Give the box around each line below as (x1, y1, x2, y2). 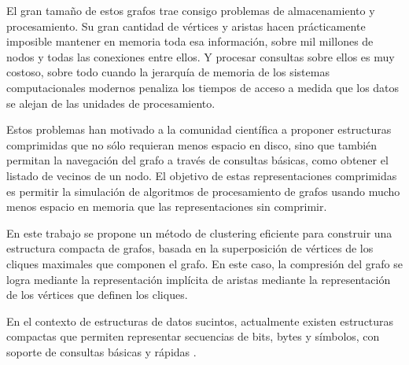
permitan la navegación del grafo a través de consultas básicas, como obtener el (6, 152, 389, 168)
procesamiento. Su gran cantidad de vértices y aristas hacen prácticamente (6, 17, 366, 34)
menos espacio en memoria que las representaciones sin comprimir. (6, 198, 327, 215)
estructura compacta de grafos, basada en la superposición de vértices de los (6, 240, 374, 256)
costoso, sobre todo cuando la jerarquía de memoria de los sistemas (6, 64, 330, 80)
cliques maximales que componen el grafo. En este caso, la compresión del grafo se (6, 255, 403, 271)
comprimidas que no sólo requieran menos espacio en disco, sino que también (6, 136, 378, 153)
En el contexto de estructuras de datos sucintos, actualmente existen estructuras (6, 312, 394, 329)
